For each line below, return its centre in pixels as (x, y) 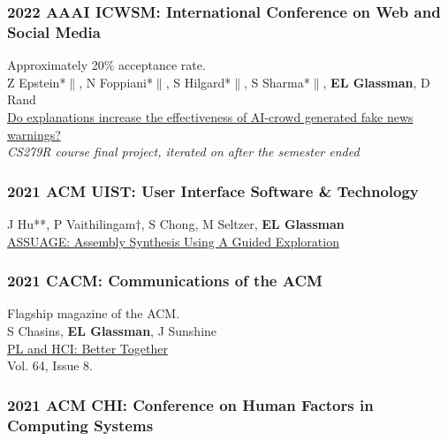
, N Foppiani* (116, 82)
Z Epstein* (37, 82)
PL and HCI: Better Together (87, 348)
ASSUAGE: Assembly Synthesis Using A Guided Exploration (173, 241)
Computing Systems (80, 425)
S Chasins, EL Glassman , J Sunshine (112, 330)
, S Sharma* (277, 82)
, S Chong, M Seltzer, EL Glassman (243, 223)
